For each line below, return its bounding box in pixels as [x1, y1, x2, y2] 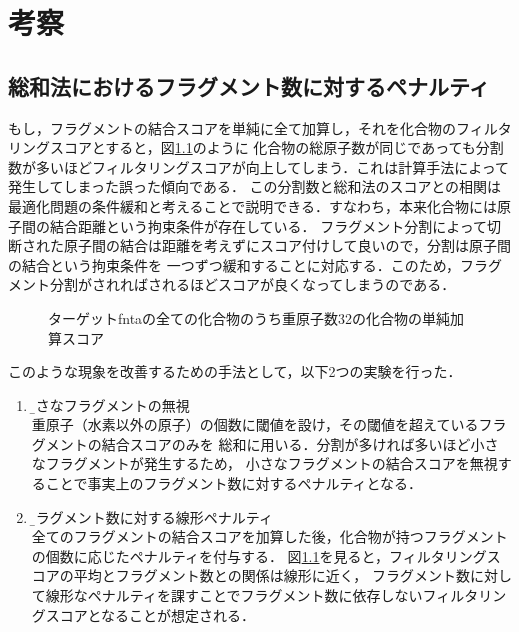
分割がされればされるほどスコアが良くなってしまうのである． [49, 274, 456, 295]
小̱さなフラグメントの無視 [31, 394, 190, 415]
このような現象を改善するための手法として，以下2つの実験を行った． [8, 361, 462, 382]
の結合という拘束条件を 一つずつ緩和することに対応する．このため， [8, 254, 460, 275]
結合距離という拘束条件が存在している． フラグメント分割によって [49, 215, 488, 236]
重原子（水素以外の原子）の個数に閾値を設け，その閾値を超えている [31, 414, 479, 435]
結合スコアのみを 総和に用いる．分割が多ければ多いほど [101, 433, 471, 454]
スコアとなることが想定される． [45, 604, 256, 625]
